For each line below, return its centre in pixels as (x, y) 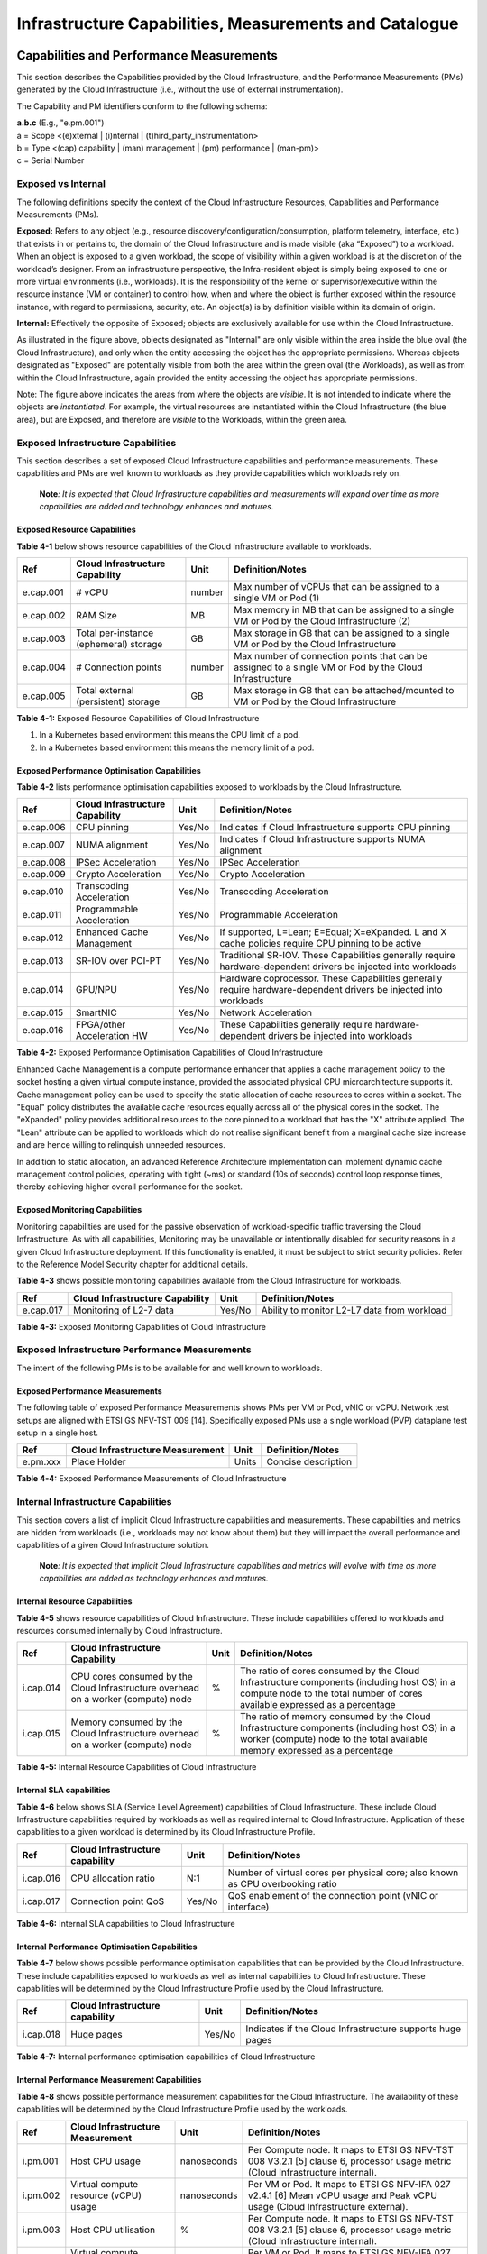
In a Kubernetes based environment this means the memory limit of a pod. (177, 747)
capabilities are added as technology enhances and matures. (154, 1579)
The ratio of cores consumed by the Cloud (330, 1671)
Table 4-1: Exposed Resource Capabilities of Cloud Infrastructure (138, 718)
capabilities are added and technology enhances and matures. (156, 507)
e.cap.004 (44, 667)
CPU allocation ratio (113, 1878)
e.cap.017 (42, 1310)
